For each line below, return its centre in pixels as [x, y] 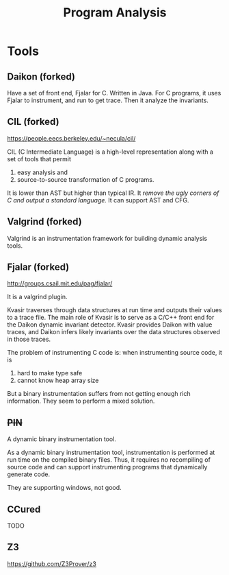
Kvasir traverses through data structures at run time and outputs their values [114, 310]
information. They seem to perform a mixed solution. [81, 401]
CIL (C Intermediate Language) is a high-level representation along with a [110, 152]
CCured [24, 509]
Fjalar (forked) [38, 267]
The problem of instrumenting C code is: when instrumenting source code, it [114, 353]
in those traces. [29, 339]
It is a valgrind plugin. [37, 297]
